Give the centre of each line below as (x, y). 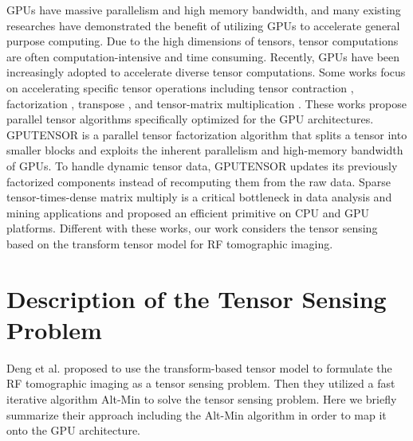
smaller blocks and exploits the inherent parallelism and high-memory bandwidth (205, 150)
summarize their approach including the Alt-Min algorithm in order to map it (197, 414)
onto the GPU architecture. (73, 430)
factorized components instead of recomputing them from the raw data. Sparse (199, 181)
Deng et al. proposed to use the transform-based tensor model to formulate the (199, 367)
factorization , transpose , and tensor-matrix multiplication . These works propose (206, 103)
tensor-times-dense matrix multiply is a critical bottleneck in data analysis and (199, 197)
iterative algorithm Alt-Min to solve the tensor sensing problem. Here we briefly (202, 399)
